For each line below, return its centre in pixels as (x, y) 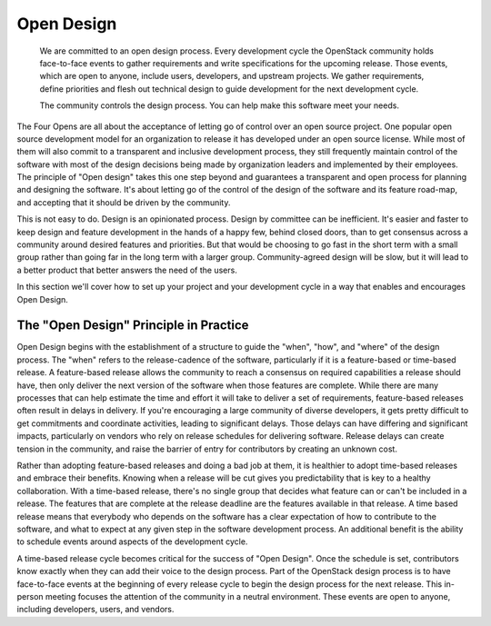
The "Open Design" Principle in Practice (133, 326)
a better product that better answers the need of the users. (127, 270)
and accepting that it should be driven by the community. (124, 202)
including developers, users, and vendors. (95, 610)
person (30, 596)
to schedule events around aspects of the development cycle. (132, 542)
